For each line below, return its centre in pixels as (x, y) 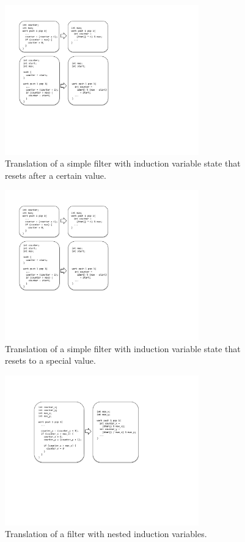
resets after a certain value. (56, 175)
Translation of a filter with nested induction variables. (106, 534)
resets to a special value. (50, 360)
